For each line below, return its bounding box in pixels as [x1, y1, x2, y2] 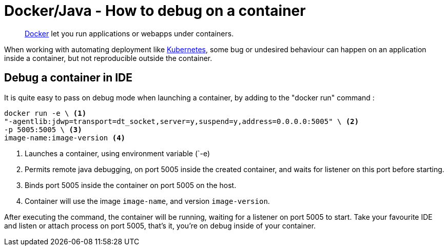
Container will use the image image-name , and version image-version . [25, 196, 270, 205]
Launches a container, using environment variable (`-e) [25, 149, 210, 158]
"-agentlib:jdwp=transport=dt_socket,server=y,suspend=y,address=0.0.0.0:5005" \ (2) [4, 117, 359, 126]
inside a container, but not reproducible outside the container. [4, 53, 212, 62]
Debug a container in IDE [4, 71, 133, 85]
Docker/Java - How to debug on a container [4, 2, 306, 19]
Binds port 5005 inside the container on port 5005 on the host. [25, 180, 237, 190]
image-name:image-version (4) [4, 133, 126, 142]
